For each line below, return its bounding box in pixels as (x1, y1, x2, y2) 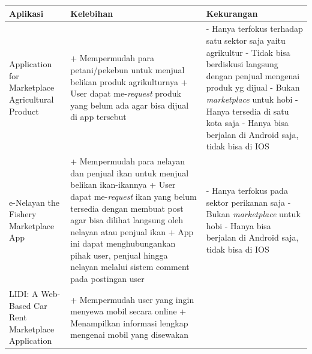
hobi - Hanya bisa (206, 219, 271, 232)
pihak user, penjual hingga (70, 248, 168, 261)
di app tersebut (70, 110, 127, 123)
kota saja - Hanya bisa (206, 116, 289, 129)
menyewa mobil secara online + (70, 305, 187, 317)
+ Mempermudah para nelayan (70, 155, 185, 167)
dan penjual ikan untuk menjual (70, 166, 189, 179)
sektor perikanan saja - (206, 196, 291, 208)
